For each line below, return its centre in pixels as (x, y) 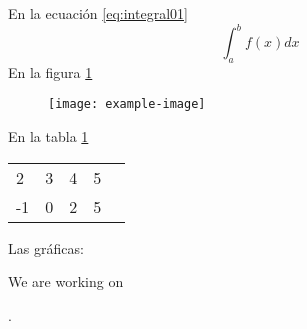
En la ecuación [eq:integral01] (98, 13)
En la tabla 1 (48, 136)
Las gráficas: (46, 247)
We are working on (66, 281)
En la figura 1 (50, 71)
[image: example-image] (127, 104)
